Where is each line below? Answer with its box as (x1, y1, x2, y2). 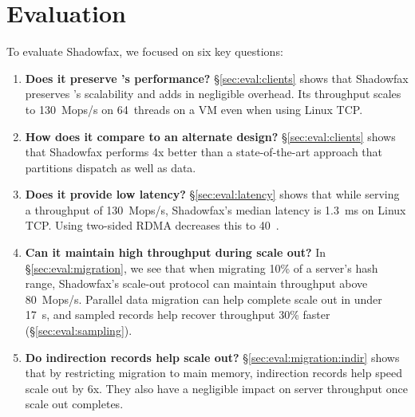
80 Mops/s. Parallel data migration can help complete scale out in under (25, 290, 382, 307)
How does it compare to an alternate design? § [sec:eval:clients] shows (25, 128, 396, 144)
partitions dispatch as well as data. (25, 159, 196, 175)
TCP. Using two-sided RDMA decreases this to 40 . (25, 217, 279, 234)
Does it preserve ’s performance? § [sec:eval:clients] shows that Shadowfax (25, 69, 409, 86)
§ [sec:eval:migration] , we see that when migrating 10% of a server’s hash (25, 259, 378, 276)
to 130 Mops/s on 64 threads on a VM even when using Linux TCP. (25, 100, 363, 117)
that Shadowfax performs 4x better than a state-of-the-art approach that (25, 144, 383, 160)
